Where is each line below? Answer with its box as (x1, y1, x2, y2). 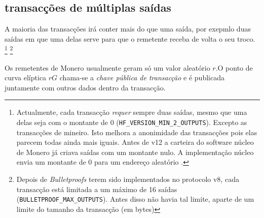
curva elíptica (5, 72, 47, 83)
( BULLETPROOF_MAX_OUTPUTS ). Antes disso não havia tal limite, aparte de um (16, 194, 254, 204)
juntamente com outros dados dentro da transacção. (5, 82, 166, 92)
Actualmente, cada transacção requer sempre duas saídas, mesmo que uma (16, 107, 247, 117)
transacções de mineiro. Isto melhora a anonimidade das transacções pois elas (16, 127, 257, 137)
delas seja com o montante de (16, 117, 108, 128)
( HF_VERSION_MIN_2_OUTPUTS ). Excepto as (116, 117, 247, 128)
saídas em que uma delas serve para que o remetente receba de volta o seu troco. (5, 33, 255, 44)
